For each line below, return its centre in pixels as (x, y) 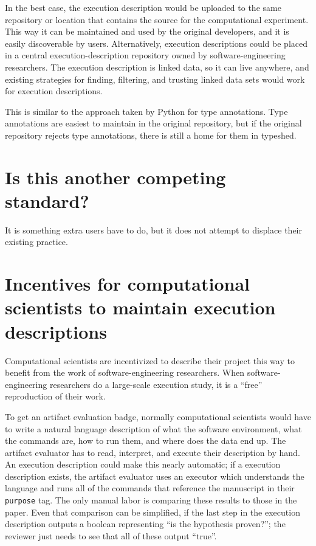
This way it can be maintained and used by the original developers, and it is (147, 31)
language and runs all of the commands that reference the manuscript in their (150, 488)
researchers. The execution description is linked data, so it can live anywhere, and (157, 67)
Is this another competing (115, 177)
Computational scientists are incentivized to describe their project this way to (150, 360)
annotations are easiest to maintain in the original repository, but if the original (153, 123)
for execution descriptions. (54, 91)
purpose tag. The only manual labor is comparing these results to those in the (151, 500)
